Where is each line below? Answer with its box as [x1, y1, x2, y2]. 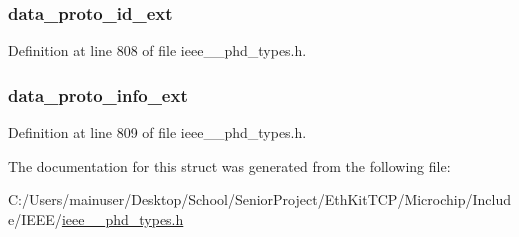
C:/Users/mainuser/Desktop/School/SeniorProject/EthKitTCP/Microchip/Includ [8, 189, 512, 210]
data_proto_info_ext [8, 82, 188, 107]
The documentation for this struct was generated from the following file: [8, 155, 451, 176]
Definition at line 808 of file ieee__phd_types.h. [8, 40, 307, 61]
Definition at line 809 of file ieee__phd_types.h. [8, 122, 307, 143]
